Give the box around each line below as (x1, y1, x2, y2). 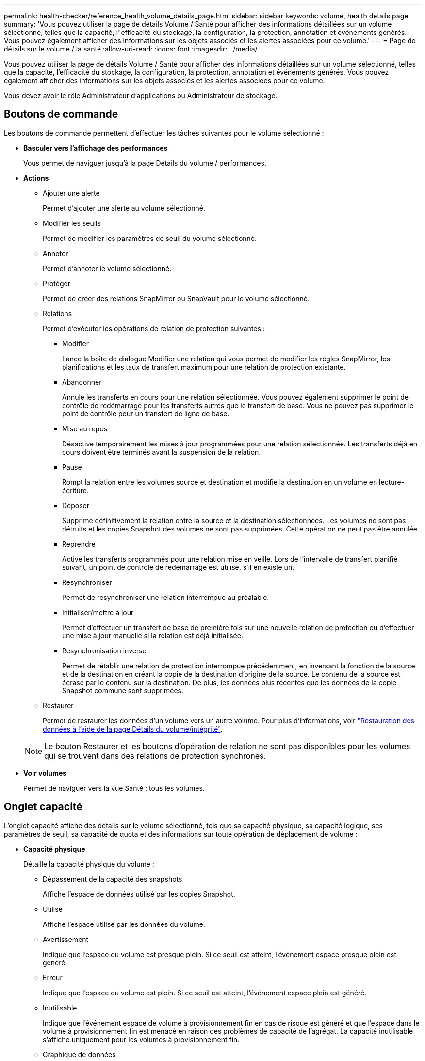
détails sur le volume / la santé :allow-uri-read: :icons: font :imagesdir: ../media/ (4, 45, 258, 53)
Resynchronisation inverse (62, 646, 147, 655)
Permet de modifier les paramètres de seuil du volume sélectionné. (43, 234, 257, 242)
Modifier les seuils (43, 219, 101, 227)
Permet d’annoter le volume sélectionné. (43, 264, 172, 273)
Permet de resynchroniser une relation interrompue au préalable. (62, 593, 269, 601)
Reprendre (62, 539, 96, 548)
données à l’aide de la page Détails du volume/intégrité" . (43, 724, 223, 733)
